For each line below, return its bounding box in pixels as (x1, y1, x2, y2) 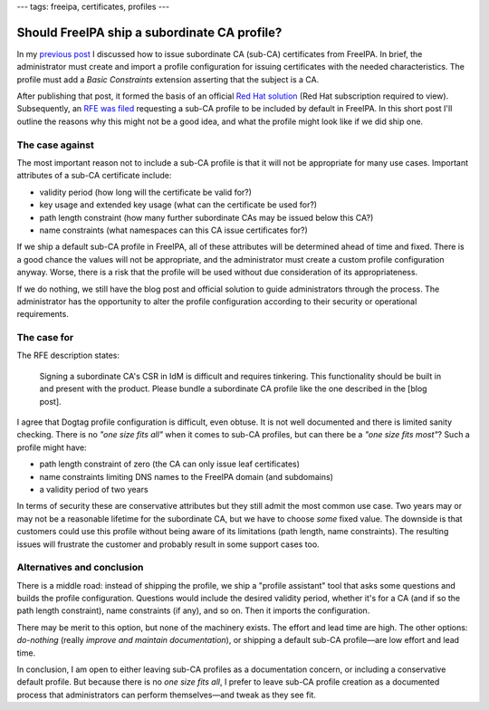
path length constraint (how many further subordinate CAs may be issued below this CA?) (39, 212, 374, 223)
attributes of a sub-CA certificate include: (16, 170, 172, 181)
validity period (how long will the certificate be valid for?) (39, 187, 253, 197)
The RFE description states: (16, 350, 120, 361)
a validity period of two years (39, 484, 149, 494)
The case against (16, 139, 94, 151)
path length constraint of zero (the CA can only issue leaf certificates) (39, 458, 301, 470)
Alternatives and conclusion (16, 561, 144, 574)
